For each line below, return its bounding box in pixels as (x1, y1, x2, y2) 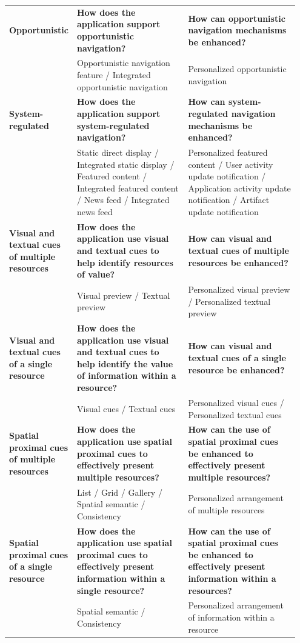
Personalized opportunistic (188, 62, 287, 75)
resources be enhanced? (188, 256, 288, 268)
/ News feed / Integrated (76, 193, 170, 206)
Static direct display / (76, 146, 159, 159)
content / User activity (188, 158, 273, 170)
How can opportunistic (188, 12, 285, 24)
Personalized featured (188, 146, 268, 159)
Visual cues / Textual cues (76, 402, 176, 415)
